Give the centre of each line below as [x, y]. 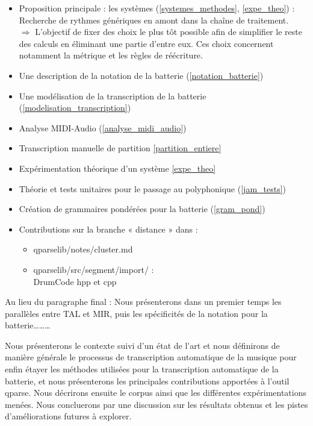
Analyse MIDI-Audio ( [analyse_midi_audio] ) [103, 127]
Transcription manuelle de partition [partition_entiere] [120, 148]
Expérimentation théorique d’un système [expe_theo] [117, 168]
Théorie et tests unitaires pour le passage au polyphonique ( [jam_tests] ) [153, 188]
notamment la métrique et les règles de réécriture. [111, 55]
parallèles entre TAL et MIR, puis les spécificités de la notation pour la [136, 313]
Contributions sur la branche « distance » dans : [108, 229]
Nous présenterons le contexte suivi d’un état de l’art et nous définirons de [142, 345]
